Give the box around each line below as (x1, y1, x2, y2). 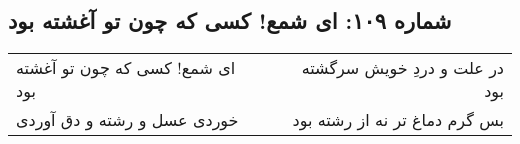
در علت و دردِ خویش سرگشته (301, 56, 504, 80)
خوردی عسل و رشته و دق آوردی (16, 108, 239, 132)
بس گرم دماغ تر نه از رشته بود (292, 108, 504, 132)
